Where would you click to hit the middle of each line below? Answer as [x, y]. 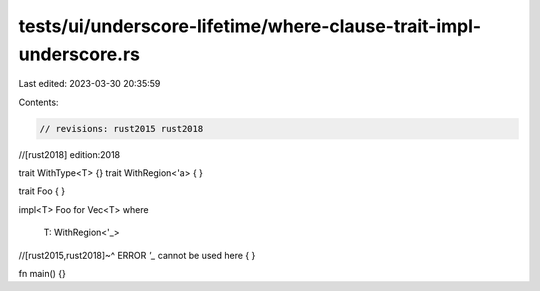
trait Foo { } [41, 191]
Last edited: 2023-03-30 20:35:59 [89, 84]
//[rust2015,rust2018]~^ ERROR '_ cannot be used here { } [137, 255]
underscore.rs [79, 54]
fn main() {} [42, 274]
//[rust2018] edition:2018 [69, 154]
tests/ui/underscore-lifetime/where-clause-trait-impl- [250, 26]
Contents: [38, 102]
